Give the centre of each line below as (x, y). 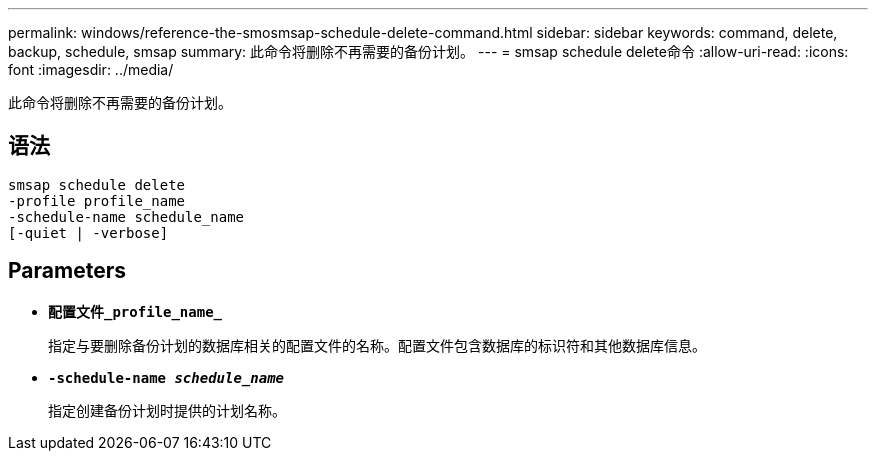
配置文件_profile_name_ (135, 311)
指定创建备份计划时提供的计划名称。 (167, 410)
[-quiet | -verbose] (88, 232)
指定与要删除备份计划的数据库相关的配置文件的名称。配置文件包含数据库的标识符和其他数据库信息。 (377, 345)
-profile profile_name (97, 200)
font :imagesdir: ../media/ (91, 69)
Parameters (67, 271)
